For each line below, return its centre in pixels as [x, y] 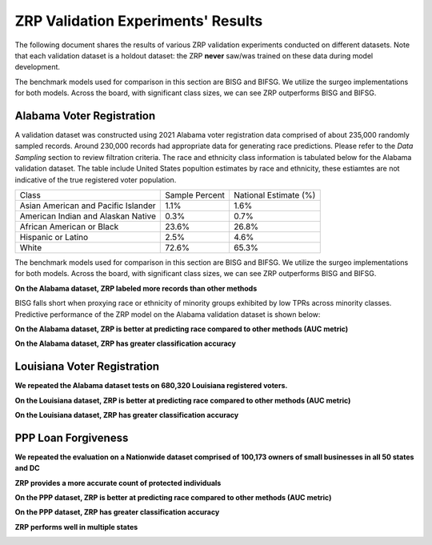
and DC [27, 468]
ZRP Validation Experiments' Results [139, 21]
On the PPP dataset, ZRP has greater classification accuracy [117, 512]
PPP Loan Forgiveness [72, 437]
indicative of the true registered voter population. [96, 179]
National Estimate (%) [274, 194]
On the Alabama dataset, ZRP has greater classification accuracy [125, 343]
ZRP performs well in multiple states [76, 527]
